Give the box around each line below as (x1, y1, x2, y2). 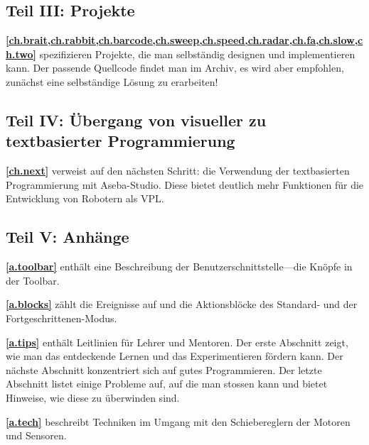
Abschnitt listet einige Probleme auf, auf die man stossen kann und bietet (6, 376, 328, 391)
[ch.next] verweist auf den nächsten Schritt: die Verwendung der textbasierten (6, 163, 350, 178)
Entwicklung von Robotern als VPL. (6, 191, 164, 206)
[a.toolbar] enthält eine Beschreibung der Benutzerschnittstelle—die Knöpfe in (6, 259, 353, 274)
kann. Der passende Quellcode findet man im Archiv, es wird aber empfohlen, (6, 60, 344, 75)
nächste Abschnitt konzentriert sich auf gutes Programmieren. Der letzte (6, 362, 322, 377)
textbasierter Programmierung (6, 130, 235, 152)
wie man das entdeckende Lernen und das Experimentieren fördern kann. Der (6, 348, 343, 363)
